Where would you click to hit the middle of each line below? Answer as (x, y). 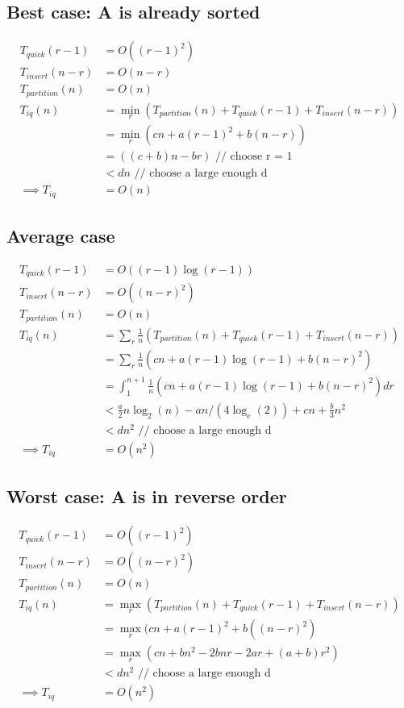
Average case (61, 235)
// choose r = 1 (254, 157)
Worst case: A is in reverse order (147, 496)
